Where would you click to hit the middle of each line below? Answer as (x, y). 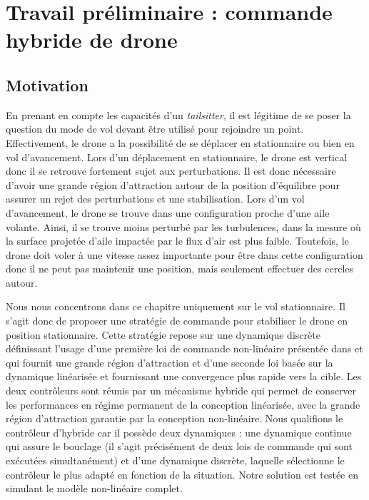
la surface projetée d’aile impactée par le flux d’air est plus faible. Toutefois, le (177, 241)
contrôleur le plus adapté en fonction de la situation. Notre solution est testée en (182, 474)
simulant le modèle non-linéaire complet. (94, 488)
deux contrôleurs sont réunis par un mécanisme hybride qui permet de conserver (181, 391)
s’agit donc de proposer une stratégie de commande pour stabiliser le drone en (177, 321)
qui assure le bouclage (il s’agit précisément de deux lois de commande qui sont (179, 446)
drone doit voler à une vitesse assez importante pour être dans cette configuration (184, 254)
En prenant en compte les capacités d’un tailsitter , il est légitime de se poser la (178, 114)
